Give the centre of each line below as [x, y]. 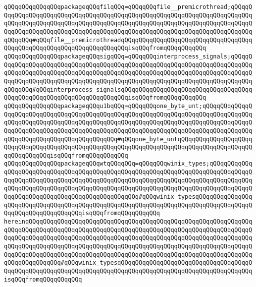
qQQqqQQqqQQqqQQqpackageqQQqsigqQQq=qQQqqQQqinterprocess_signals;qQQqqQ [128, 56]
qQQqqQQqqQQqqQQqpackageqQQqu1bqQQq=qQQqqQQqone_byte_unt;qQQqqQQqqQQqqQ [128, 106]
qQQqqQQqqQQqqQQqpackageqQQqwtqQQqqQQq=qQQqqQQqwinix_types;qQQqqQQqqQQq [128, 164]
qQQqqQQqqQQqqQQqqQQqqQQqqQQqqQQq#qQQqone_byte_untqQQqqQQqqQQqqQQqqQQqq [128, 139]
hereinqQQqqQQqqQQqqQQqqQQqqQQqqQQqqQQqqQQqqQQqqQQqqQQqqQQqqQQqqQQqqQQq [128, 222]
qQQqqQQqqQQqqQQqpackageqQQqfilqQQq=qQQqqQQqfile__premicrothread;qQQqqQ [128, 7]
